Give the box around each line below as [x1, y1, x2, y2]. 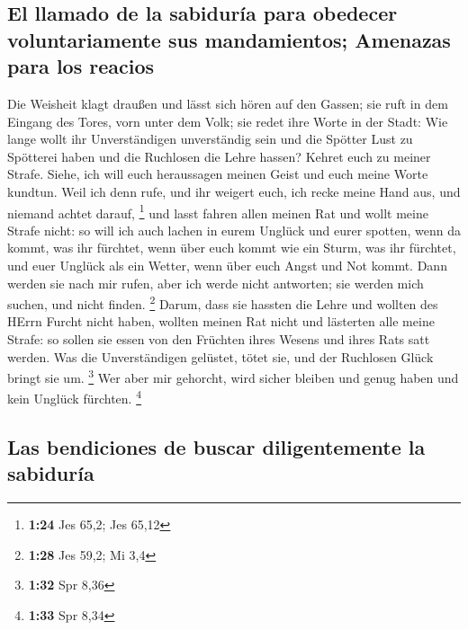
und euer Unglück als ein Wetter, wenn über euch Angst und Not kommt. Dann [7, 255, 447, 274]
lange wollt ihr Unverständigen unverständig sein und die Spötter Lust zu [7, 129, 413, 148]
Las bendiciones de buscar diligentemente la [7, 433, 426, 461]
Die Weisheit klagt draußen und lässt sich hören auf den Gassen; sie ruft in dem [7, 93, 448, 112]
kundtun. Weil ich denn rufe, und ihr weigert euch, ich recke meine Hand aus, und [7, 182, 461, 200]
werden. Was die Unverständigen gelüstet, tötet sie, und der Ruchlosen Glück [7, 347, 434, 366]
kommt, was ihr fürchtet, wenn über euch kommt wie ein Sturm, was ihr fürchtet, [7, 238, 456, 257]
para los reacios [7, 52, 155, 80]
